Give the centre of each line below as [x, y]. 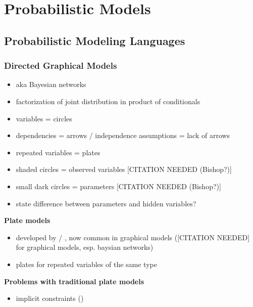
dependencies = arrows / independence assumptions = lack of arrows [123, 135]
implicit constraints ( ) [50, 298]
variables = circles [44, 118]
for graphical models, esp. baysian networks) [85, 247]
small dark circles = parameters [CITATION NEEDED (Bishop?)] [118, 186]
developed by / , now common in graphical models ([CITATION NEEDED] [133, 237]
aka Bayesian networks [51, 84]
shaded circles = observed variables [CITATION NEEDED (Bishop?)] [124, 169]
